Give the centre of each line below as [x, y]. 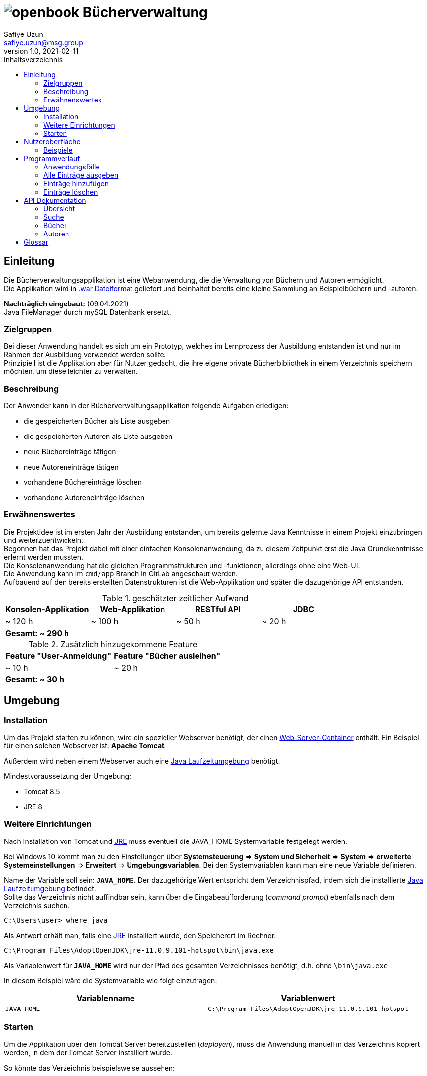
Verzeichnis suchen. [37, 905]
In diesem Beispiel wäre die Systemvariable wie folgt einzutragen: [111, 980]
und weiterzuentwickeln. [44, 540]
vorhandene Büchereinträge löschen [83, 482]
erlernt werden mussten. [44, 557]
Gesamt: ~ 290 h [37, 633]
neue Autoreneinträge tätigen [71, 467]
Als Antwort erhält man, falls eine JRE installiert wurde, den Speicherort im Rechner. [140, 935]
